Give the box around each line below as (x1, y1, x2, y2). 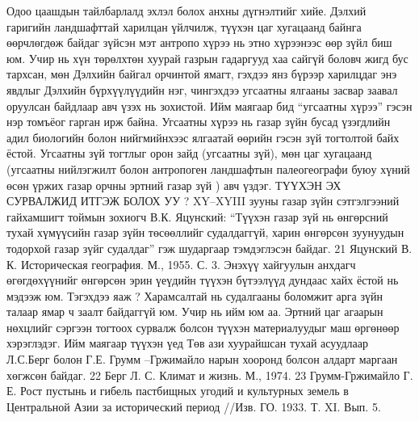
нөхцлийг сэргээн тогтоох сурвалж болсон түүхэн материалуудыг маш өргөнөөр (6, 318, 400, 335)
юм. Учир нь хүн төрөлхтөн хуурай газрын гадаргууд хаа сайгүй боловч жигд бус (6, 49, 409, 66)
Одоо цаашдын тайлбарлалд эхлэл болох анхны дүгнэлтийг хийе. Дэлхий (6, 2, 367, 19)
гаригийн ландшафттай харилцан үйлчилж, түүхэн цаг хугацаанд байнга (6, 18, 362, 35)
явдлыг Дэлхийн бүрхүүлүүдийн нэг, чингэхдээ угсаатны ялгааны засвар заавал (6, 81, 398, 98)
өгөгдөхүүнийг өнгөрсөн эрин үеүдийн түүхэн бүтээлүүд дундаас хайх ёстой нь (6, 272, 399, 288)
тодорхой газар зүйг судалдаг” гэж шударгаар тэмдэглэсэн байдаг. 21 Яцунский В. (6, 239, 413, 256)
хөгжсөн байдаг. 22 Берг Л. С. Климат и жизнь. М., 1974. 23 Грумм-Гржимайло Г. (6, 366, 413, 383)
